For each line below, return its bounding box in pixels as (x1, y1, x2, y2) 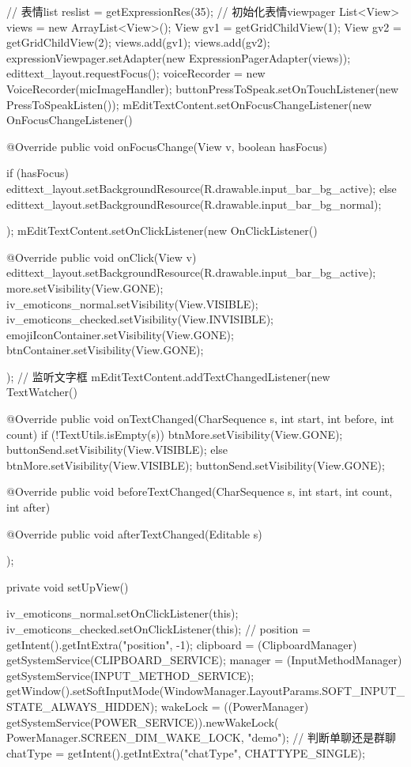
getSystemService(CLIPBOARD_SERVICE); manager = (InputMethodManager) (6, 652, 402, 668)
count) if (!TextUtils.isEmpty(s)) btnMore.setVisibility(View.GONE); (6, 425, 343, 442)
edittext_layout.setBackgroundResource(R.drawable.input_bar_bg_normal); (6, 195, 382, 212)
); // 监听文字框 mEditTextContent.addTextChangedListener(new (6, 368, 330, 384)
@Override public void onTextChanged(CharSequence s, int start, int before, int (6, 410, 394, 427)
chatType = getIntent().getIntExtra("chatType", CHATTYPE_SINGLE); (6, 744, 365, 761)
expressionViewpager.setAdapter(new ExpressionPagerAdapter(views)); (6, 49, 351, 66)
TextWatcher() (6, 383, 77, 400)
